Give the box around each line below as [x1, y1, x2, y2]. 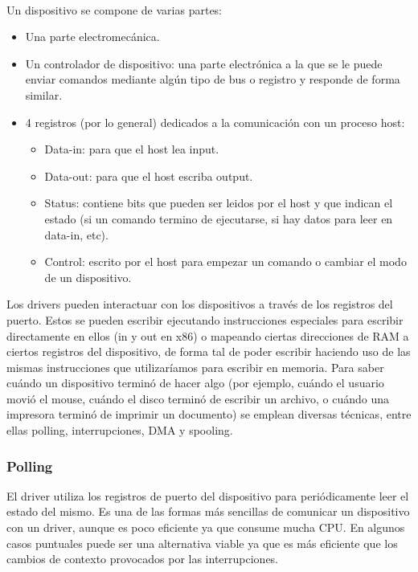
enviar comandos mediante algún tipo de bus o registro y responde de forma [25, 71, 400, 88]
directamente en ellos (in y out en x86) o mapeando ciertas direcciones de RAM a [6, 327, 409, 344]
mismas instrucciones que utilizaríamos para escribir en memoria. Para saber [6, 358, 384, 375]
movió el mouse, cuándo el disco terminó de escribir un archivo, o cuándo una [6, 390, 389, 407]
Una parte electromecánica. [25, 28, 160, 45]
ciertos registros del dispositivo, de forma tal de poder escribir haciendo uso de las [6, 343, 411, 360]
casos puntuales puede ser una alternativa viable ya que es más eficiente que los [6, 534, 398, 551]
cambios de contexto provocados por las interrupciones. [6, 550, 279, 567]
